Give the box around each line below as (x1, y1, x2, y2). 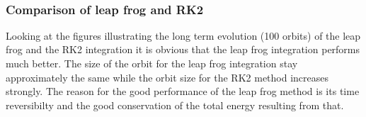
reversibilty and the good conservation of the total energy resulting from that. (6, 97, 344, 112)
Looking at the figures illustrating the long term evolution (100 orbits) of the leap (6, 28, 361, 43)
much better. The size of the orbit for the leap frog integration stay (6, 56, 298, 70)
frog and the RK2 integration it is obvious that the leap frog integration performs (6, 42, 360, 57)
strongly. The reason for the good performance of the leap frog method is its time (6, 84, 360, 99)
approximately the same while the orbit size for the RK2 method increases (6, 69, 329, 84)
